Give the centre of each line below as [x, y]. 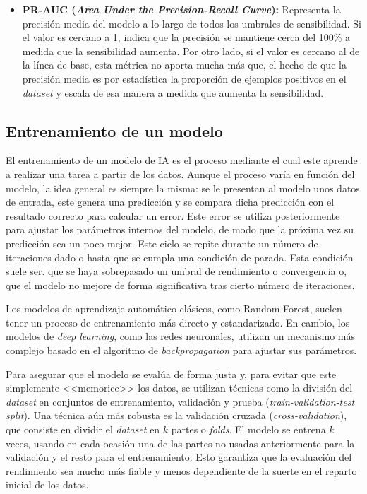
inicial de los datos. [47, 484]
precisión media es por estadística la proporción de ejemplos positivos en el [184, 78]
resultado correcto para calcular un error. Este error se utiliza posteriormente [173, 215]
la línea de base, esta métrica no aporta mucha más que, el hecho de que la [184, 65]
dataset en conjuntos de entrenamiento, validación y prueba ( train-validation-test [180, 401]
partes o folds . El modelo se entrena [248, 429]
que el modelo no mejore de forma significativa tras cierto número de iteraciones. [180, 284]
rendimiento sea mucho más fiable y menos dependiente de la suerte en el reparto [181, 470]
